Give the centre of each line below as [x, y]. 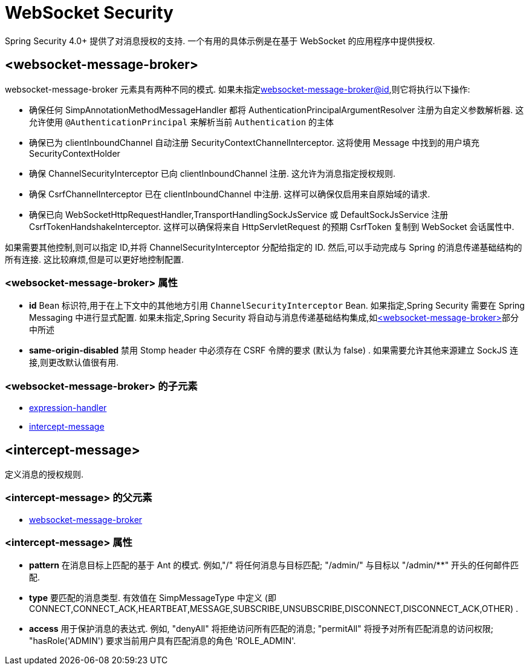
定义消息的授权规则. [44, 474]
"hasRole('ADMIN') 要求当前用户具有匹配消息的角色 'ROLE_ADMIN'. [163, 641]
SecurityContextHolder [75, 153]
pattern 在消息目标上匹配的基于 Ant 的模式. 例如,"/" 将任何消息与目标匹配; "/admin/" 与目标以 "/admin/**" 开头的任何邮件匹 [274, 565]
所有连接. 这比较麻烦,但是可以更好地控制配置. [95, 259]
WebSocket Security [89, 13]
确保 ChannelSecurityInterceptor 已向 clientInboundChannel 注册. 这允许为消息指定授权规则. [213, 173]
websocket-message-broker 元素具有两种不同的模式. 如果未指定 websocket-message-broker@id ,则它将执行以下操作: [238, 89]
